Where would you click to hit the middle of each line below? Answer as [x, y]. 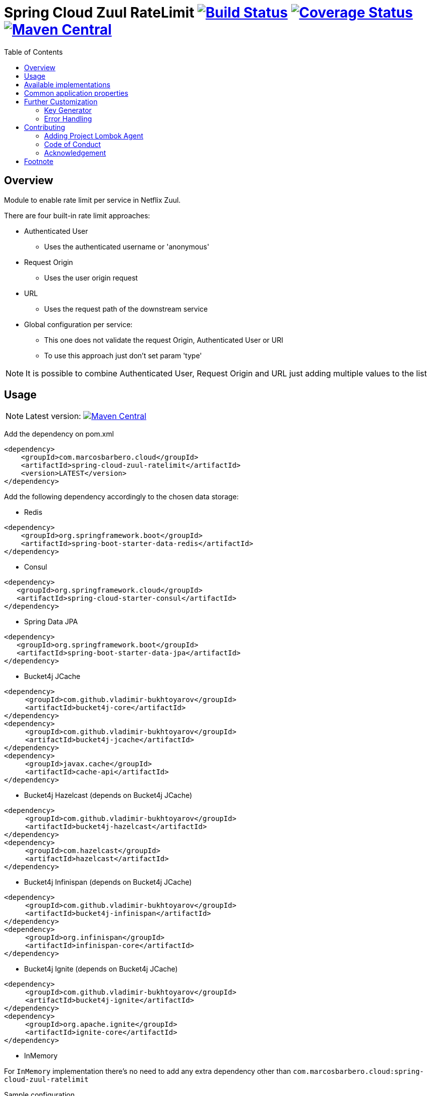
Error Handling [68, 118]
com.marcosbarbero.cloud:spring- [358, 1072]
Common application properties [76, 93]
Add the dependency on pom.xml [59, 434]
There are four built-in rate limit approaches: [77, 215]
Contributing [45, 127]
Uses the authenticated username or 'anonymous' [127, 246]
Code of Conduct [73, 144]
